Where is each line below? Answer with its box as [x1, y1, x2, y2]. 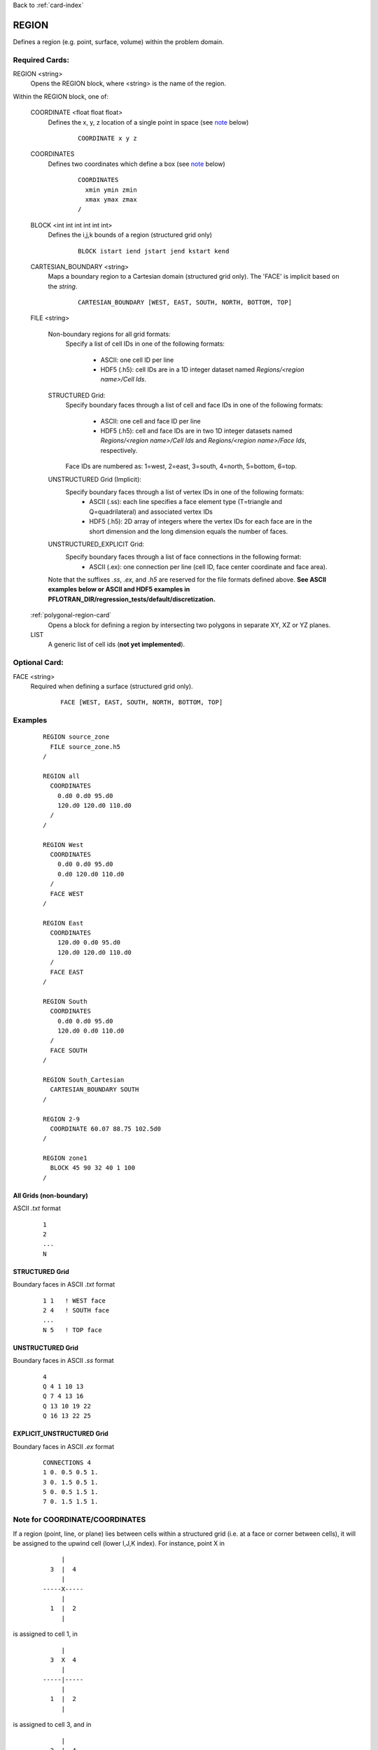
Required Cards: [13, 55, 70, 64]
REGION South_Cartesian [43, 1075, 125, 1084]
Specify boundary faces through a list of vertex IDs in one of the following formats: [65, 487, 304, 496]
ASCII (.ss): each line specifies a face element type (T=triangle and [89, 498, 283, 506]
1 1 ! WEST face [43, 1296, 106, 1305]
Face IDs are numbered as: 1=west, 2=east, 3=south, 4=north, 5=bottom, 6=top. [65, 462, 297, 470]
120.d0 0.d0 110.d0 [57, 1027, 125, 1035]
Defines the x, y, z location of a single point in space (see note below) [48, 118, 249, 126]
